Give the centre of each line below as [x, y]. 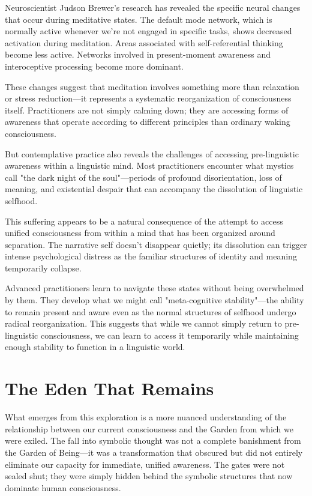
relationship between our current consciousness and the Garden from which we [149, 428]
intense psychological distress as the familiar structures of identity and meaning [151, 256]
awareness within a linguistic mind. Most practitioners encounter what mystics [149, 165]
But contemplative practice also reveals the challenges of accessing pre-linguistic [152, 153]
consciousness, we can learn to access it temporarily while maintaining [169, 335]
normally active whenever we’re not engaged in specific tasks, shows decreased [148, 31]
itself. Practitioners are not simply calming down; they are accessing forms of [147, 110]
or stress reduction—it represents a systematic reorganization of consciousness [148, 98]
